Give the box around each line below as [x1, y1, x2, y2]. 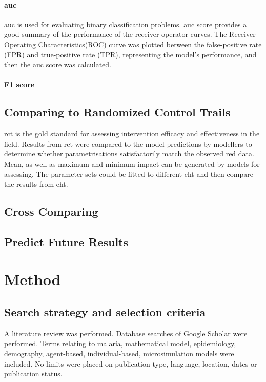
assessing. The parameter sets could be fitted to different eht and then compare [4, 168, 253, 179]
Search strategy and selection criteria [4, 304, 206, 320]
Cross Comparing [4, 204, 98, 219]
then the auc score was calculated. [4, 59, 111, 70]
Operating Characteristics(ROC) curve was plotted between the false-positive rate [4, 38, 262, 49]
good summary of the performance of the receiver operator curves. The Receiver [4, 29, 256, 39]
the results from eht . [4, 178, 68, 189]
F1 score [4, 79, 35, 90]
